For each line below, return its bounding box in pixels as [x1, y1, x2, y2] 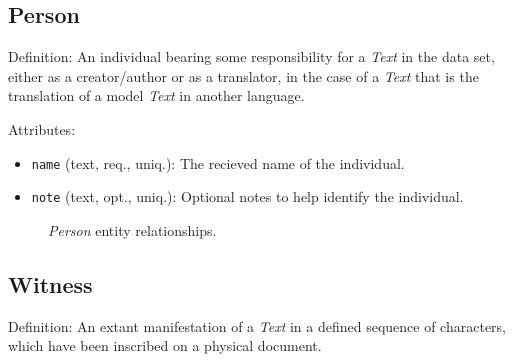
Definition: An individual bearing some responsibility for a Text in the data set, [8, 46, 495, 67]
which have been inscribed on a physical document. [8, 335, 322, 356]
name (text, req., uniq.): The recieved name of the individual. [31, 152, 405, 173]
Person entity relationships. [48, 219, 217, 240]
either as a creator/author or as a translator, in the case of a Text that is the [8, 65, 479, 86]
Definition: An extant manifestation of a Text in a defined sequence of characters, [8, 315, 506, 336]
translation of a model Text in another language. [8, 85, 305, 106]
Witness [8, 268, 93, 299]
